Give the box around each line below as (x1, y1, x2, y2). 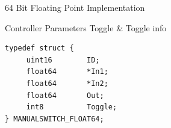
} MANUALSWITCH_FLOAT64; (5, 114, 104, 123)
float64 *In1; (26, 67, 108, 76)
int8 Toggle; (26, 103, 117, 112)
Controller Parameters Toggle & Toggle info (5, 21, 167, 34)
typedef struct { (5, 44, 74, 53)
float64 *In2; (26, 79, 108, 88)
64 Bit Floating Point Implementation (5, 1, 145, 13)
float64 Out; (26, 91, 104, 100)
